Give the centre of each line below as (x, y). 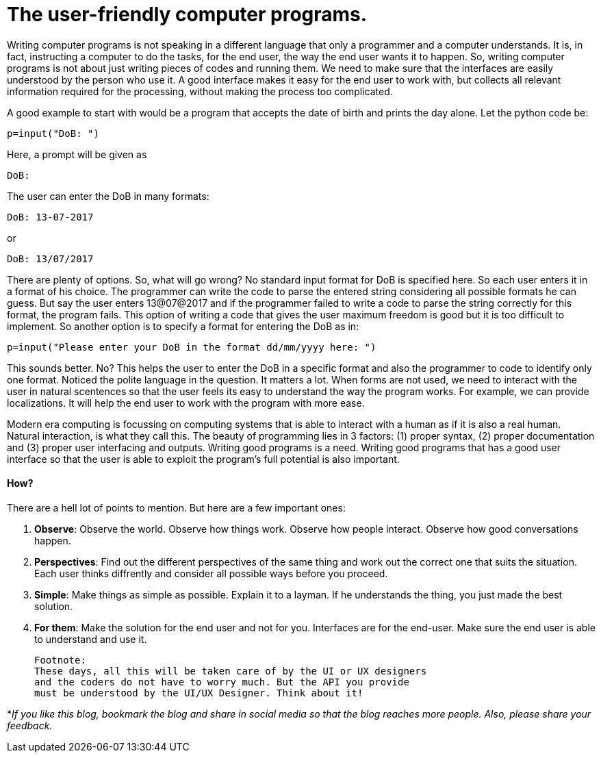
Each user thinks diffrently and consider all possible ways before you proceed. (211, 573)
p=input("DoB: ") (53, 133)
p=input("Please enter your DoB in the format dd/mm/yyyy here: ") (192, 347)
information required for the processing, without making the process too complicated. (200, 91)
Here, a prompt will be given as (77, 154)
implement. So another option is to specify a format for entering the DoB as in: (183, 326)
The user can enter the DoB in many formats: (108, 196)
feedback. (30, 725)
